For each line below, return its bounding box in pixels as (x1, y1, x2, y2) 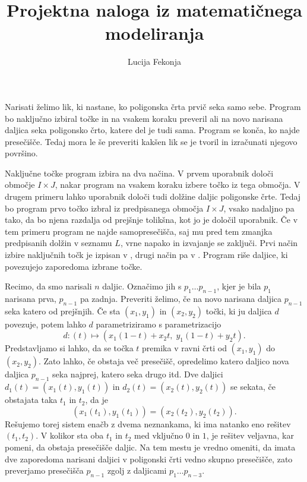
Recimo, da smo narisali (5, 280, 92, 292)
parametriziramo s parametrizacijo (96, 317, 221, 330)
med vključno (134, 429, 183, 442)
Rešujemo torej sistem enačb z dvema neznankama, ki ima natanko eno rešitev (5, 417, 291, 430)
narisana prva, (5, 292, 56, 305)
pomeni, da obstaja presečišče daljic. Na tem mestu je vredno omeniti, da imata (5, 440, 296, 453)
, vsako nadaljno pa (223, 201, 295, 214)
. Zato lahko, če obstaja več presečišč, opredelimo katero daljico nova (38, 355, 289, 367)
